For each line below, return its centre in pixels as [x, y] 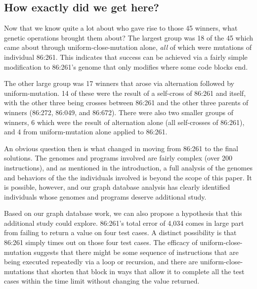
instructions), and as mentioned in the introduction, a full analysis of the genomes [128, 167]
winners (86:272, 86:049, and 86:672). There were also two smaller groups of [119, 112]
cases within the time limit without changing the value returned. [102, 281]
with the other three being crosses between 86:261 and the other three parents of [126, 103]
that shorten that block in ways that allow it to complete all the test [140, 271]
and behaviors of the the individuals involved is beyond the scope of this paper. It [128, 177]
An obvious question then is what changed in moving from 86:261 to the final [121, 148]
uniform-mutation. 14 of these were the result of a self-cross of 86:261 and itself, [125, 93]
